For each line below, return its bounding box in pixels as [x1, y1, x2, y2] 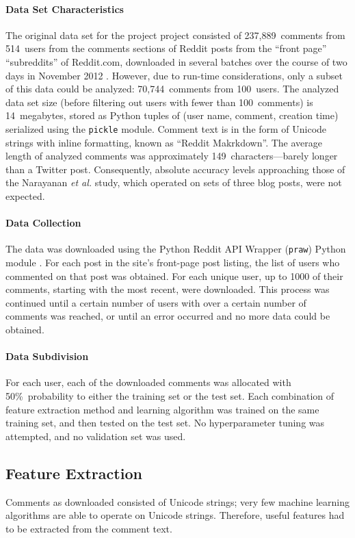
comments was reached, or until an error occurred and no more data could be [5, 309, 330, 323]
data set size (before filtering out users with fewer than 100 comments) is [5, 94, 313, 109]
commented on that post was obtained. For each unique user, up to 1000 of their [5, 268, 343, 283]
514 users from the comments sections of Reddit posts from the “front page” [5, 41, 327, 55]
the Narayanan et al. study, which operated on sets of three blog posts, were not [5, 175, 342, 190]
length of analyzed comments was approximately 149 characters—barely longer [5, 149, 338, 163]
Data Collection [5, 216, 81, 230]
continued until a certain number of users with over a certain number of [5, 295, 306, 309]
